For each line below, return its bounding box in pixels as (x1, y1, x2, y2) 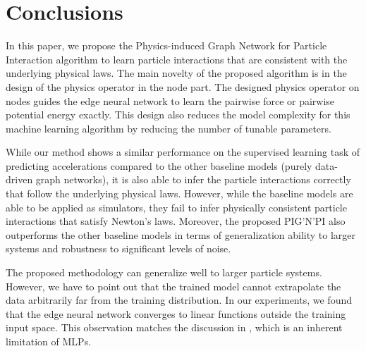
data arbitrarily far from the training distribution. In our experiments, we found (6, 292, 352, 307)
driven (6, 172, 33, 187)
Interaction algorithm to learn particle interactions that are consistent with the (6, 51, 348, 66)
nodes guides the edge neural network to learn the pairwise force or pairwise (6, 93, 335, 108)
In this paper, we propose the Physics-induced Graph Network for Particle (6, 38, 327, 53)
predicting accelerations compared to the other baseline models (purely (6, 158, 312, 173)
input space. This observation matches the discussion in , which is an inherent (6, 320, 343, 335)
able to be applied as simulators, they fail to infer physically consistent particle (6, 199, 347, 214)
